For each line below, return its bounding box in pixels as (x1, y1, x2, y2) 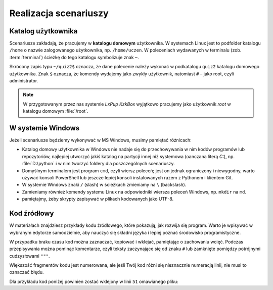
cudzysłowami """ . (9, 253, 50, 259)
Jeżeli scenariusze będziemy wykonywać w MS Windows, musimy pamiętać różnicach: (9, 137, 192, 143)
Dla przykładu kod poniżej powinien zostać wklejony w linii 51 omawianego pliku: (9, 278, 179, 284)
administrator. (9, 78, 38, 84)
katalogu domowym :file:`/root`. (23, 108, 88, 114)
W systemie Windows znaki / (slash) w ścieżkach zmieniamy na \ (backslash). (22, 182, 187, 188)
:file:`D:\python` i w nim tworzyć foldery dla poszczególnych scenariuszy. (22, 161, 175, 167)
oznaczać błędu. (9, 269, 44, 275)
